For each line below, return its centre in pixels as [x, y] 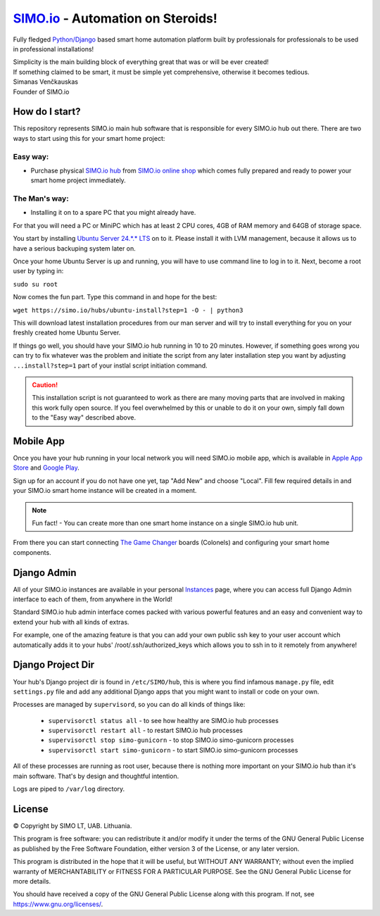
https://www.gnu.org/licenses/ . [58, 904]
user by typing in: [38, 271]
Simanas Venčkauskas [46, 82]
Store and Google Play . [46, 468]
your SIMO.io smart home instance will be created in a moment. [105, 491]
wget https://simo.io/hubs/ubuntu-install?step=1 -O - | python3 [128, 310]
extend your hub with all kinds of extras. [71, 622]
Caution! [45, 384]
